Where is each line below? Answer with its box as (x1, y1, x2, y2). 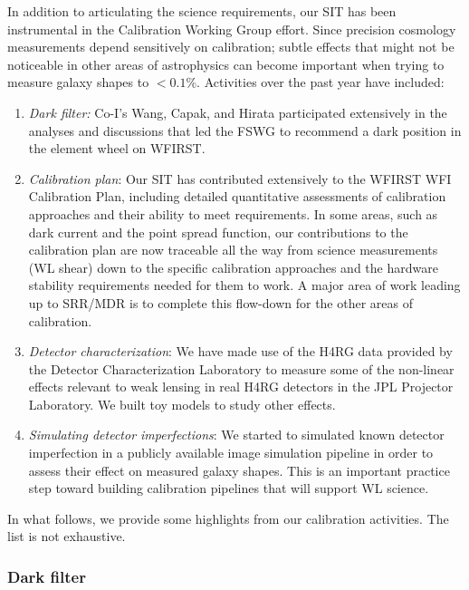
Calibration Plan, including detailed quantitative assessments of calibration (28, 187, 446, 206)
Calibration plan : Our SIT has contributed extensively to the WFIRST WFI (28, 169, 452, 188)
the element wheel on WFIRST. (28, 139, 206, 158)
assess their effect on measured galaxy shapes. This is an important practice (28, 460, 450, 479)
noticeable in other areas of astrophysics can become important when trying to (7, 54, 445, 73)
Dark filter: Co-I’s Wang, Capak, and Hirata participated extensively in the (28, 102, 447, 121)
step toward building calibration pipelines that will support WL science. (28, 479, 429, 498)
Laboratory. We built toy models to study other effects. (28, 394, 336, 413)
